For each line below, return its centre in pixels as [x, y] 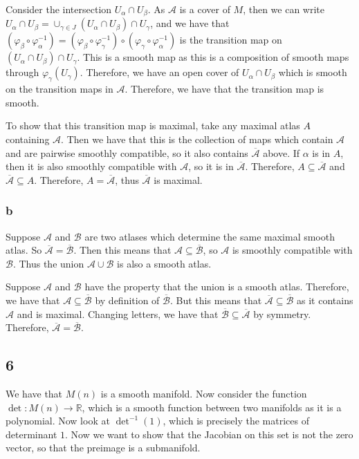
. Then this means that [122, 250]
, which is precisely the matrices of [236, 421]
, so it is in [211, 166]
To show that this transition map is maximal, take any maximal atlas [153, 125]
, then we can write [284, 9]
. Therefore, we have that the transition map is [224, 89]
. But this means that [216, 300]
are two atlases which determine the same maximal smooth [210, 236]
